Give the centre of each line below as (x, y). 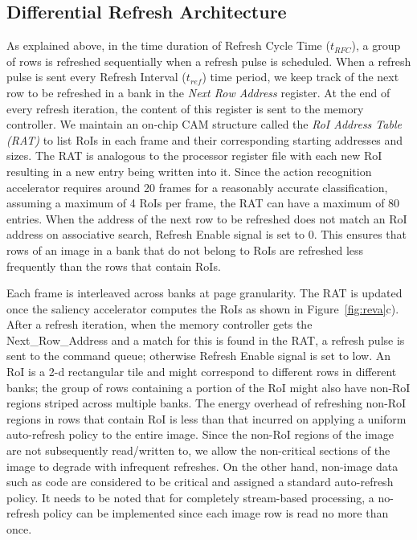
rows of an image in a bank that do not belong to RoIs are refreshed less (185, 250)
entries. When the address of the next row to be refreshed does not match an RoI (207, 218)
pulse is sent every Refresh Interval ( (96, 77)
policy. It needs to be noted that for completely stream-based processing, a (190, 497)
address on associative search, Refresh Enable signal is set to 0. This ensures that (207, 234)
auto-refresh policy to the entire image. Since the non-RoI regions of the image (200, 434)
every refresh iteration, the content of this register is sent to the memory (185, 108)
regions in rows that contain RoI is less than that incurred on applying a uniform (206, 418)
